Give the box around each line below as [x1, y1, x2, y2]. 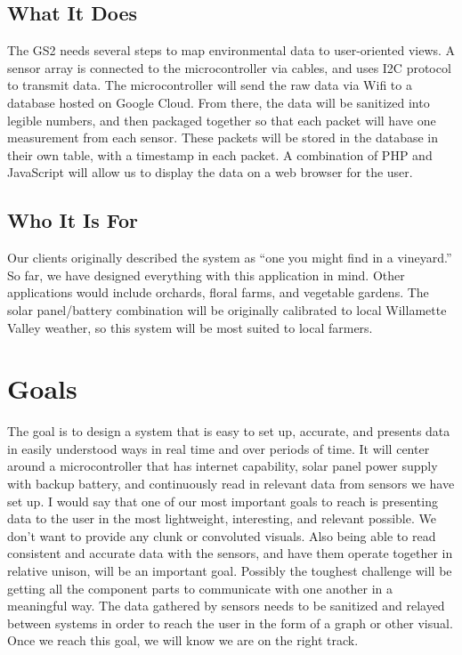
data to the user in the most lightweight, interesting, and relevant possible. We [7, 509, 436, 528]
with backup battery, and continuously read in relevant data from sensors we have [7, 474, 455, 493]
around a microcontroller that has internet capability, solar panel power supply [7, 457, 438, 475]
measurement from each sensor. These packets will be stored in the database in [7, 128, 439, 147]
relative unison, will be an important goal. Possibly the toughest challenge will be [7, 562, 452, 579]
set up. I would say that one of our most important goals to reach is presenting [7, 491, 438, 510]
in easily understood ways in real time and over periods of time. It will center [7, 439, 430, 457]
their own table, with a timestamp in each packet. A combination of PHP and [7, 145, 433, 164]
